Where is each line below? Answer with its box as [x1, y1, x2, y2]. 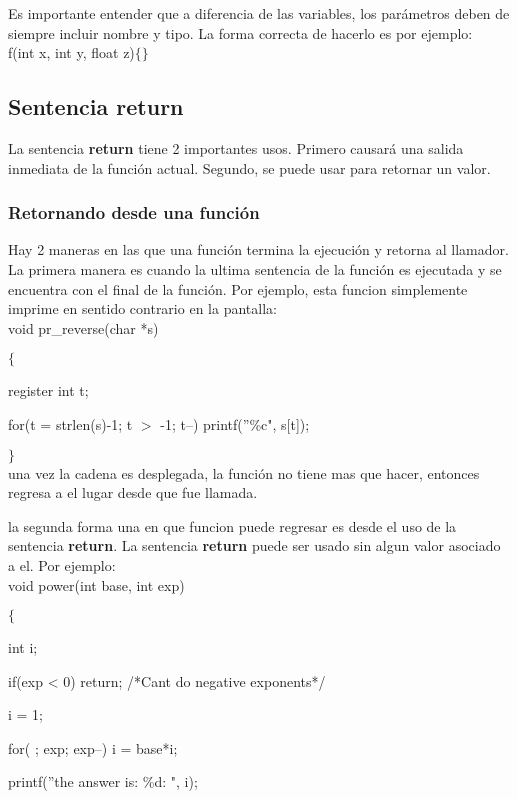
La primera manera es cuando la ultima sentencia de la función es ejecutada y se [8, 258, 502, 279]
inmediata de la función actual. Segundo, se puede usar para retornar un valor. [8, 157, 491, 178]
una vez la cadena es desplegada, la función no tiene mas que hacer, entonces [8, 462, 480, 483]
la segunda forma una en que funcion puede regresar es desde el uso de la [8, 515, 457, 536]
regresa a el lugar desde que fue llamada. [8, 482, 258, 503]
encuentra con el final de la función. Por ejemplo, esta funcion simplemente [8, 278, 468, 299]
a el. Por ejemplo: [8, 554, 116, 575]
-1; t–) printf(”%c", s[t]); [160, 413, 310, 434]
